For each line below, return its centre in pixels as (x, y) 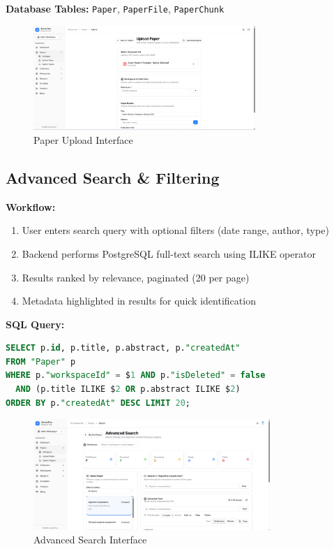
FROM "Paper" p (41, 361)
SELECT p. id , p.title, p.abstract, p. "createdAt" (123, 348)
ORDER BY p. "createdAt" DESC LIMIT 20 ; (98, 403)
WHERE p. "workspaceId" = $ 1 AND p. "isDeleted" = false (136, 375)
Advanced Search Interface (90, 540)
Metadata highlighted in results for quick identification (139, 301)
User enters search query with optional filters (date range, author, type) (175, 230)
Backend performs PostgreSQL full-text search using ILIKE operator (169, 253)
